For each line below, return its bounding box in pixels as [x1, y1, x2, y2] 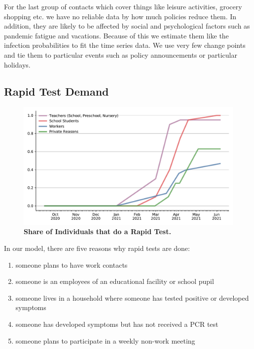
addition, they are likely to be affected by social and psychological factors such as [4, 21, 250, 31]
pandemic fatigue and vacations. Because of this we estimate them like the [4, 30, 229, 40]
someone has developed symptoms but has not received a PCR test [15, 319, 218, 329]
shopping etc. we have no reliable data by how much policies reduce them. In [4, 11, 237, 21]
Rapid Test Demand [4, 83, 109, 99]
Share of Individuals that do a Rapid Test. [24, 226, 171, 237]
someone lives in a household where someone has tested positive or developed [15, 292, 249, 303]
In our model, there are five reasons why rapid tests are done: [4, 243, 190, 253]
